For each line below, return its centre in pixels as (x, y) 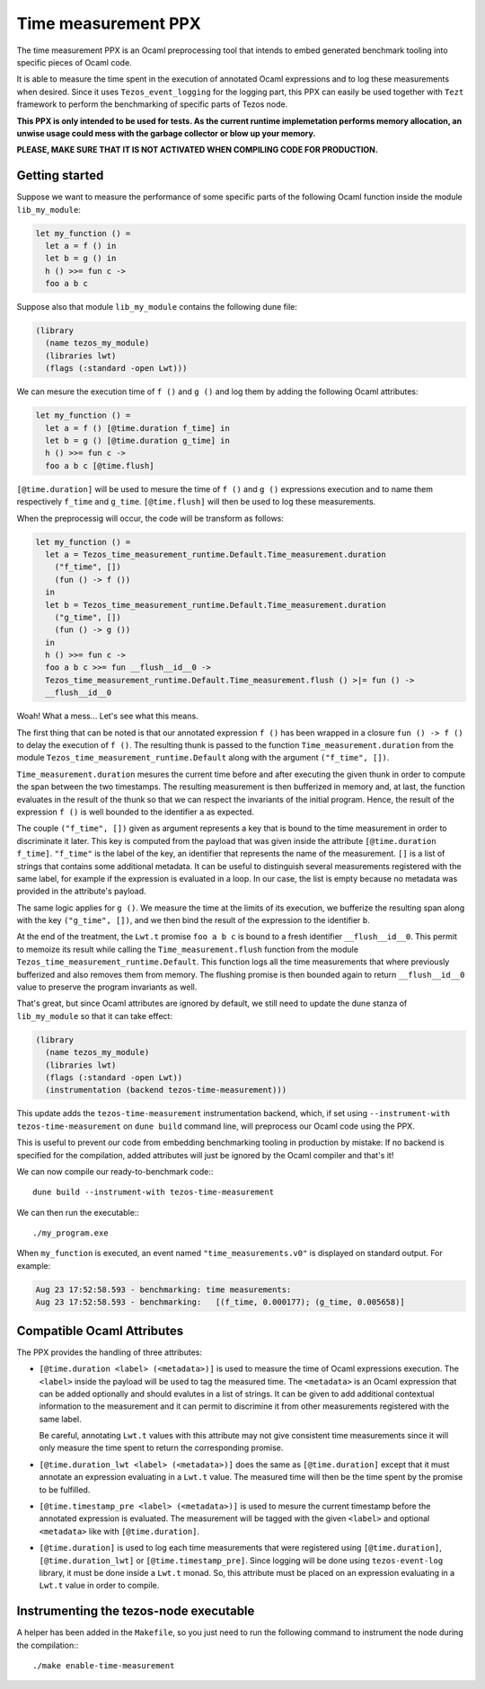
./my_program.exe (71, 1233)
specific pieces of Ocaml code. (74, 62)
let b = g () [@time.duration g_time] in (138, 441)
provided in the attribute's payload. (82, 891)
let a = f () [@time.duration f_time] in (138, 428)
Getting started (60, 176)
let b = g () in (81, 259)
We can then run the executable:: (78, 1212)
